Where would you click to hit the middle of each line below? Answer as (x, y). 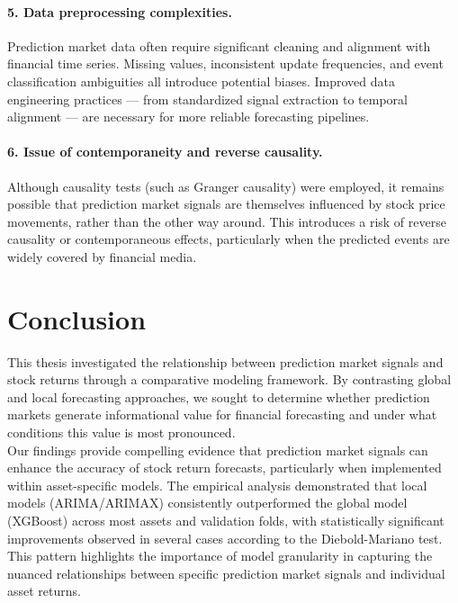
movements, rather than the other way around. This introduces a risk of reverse (227, 221)
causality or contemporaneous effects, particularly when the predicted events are (229, 239)
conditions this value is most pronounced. (121, 432)
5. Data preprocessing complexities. (120, 11)
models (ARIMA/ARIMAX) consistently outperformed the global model (207, 503)
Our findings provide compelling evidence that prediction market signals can (218, 450)
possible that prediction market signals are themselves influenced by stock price (226, 204)
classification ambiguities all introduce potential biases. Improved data (201, 81)
